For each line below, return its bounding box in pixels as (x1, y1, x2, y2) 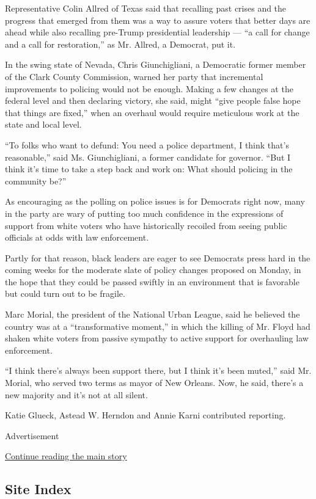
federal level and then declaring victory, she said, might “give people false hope (5, 94, 301, 107)
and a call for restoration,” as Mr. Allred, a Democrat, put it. (5, 37, 236, 50)
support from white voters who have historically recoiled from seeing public (5, 219, 287, 231)
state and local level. (5, 118, 82, 131)
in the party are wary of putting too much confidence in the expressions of (5, 206, 284, 219)
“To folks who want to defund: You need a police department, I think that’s (5, 138, 289, 151)
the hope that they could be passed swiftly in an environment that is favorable (5, 275, 299, 288)
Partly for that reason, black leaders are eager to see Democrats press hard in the (5, 251, 310, 264)
